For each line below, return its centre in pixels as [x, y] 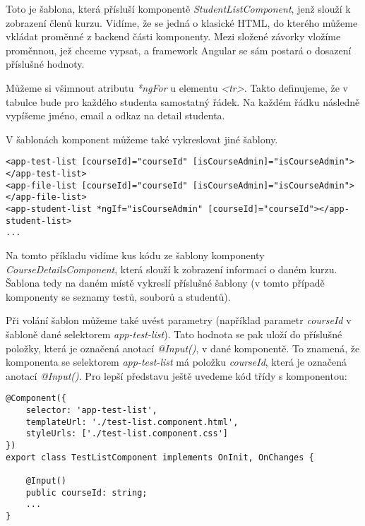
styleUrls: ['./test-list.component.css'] [127, 434]
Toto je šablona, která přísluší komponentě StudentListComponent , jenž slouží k [178, 8]
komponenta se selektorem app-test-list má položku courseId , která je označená [176, 362]
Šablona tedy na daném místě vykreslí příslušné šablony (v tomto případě [165, 283]
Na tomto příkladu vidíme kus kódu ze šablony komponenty [135, 255]
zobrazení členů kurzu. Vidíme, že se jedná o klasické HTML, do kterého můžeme [182, 22]
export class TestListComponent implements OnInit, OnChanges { [160, 457]
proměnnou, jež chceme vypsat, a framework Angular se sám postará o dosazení [179, 50]
